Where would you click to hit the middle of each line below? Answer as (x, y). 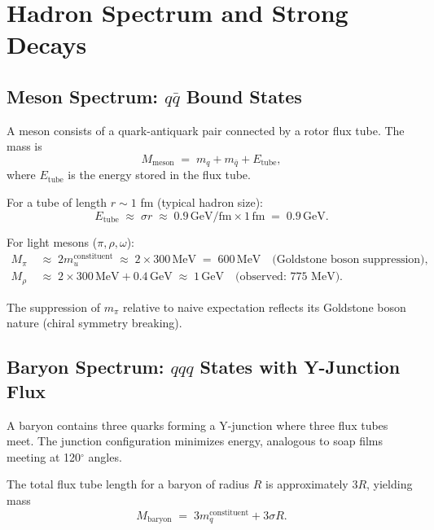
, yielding (390, 484)
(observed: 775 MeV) (288, 277)
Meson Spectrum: (82, 96)
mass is (24, 146)
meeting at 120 (44, 456)
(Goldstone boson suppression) (349, 260)
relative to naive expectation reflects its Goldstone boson (265, 307)
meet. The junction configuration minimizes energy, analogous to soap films (195, 441)
